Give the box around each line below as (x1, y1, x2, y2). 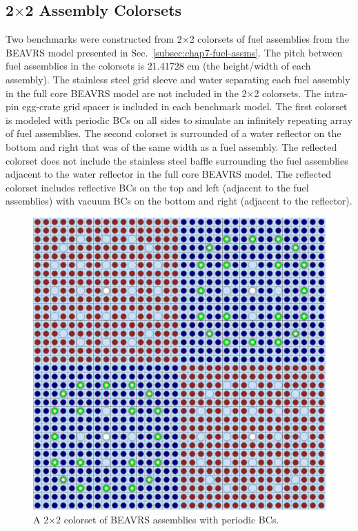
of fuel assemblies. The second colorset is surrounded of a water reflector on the (6, 126, 341, 140)
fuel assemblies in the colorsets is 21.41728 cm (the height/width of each (6, 59, 311, 73)
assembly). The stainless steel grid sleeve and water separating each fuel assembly (6, 72, 350, 86)
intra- (324, 85, 348, 100)
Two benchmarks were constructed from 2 (6, 32, 182, 46)
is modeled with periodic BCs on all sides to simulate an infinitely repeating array (6, 112, 352, 127)
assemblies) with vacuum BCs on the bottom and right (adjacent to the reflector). (6, 194, 352, 208)
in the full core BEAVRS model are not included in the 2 (6, 85, 247, 100)
